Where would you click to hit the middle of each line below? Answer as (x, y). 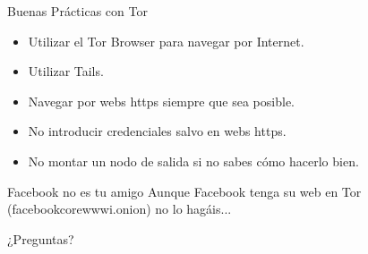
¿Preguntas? (41, 238)
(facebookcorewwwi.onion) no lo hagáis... (120, 209)
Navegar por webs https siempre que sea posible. (161, 101)
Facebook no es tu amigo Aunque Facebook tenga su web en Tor (184, 191)
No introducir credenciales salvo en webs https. (157, 131)
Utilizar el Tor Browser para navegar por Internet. (166, 41)
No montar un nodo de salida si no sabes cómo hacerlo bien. (193, 161)
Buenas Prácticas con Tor (77, 11)
